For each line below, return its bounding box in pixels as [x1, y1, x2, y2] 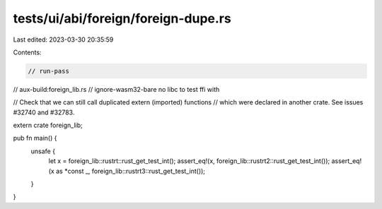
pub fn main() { [13, 134, 57, 143]
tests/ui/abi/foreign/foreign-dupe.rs [13, 11, 231, 26]
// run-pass [28, 67, 70, 75]
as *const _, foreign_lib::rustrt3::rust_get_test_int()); [55, 167, 205, 175]
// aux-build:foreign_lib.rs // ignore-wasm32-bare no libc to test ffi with [13, 85, 220, 93]
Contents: [13, 48, 42, 56]
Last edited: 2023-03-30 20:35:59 [13, 35, 114, 44]
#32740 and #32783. [13, 108, 75, 117]
